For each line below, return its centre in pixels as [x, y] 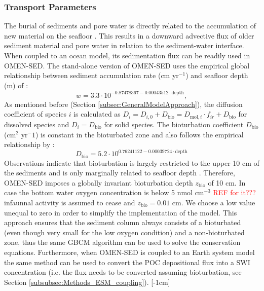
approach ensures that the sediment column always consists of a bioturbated [123, 222]
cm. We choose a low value [214, 203]
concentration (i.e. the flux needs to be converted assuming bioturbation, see [123, 272]
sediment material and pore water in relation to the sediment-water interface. [124, 45]
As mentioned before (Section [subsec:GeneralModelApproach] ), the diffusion [123, 104]
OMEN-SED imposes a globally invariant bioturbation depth [99, 182]
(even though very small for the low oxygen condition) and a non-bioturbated [124, 232]
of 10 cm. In [227, 182]
